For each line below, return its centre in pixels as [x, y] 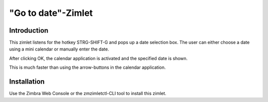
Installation [27, 82]
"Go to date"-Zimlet [51, 13]
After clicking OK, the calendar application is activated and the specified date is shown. [99, 58]
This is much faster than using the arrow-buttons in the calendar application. [88, 67]
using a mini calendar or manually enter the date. [59, 49]
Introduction [29, 30]
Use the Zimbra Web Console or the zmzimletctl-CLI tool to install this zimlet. [88, 94]
